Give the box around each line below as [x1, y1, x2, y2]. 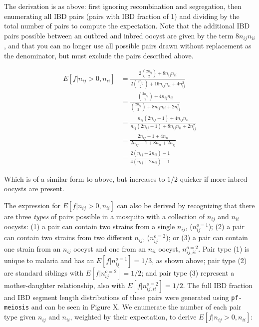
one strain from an [4, 243, 61, 254]
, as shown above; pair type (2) [152, 255, 247, 265]
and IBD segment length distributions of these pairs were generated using [4, 292, 229, 302]
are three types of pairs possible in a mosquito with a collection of [4, 211, 205, 221]
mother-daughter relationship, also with [4, 280, 125, 290]
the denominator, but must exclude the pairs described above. [4, 50, 194, 60]
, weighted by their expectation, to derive [70, 312, 197, 322]
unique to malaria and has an [4, 255, 94, 265]
